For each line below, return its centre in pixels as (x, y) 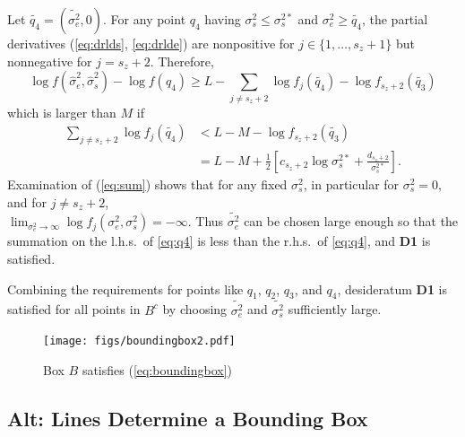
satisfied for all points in (74, 309)
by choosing (195, 309)
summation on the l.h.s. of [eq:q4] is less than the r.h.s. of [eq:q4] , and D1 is (219, 241)
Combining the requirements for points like (125, 288)
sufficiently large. (335, 309)
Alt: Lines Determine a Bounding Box (188, 418)
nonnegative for (50, 61)
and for (27, 201)
